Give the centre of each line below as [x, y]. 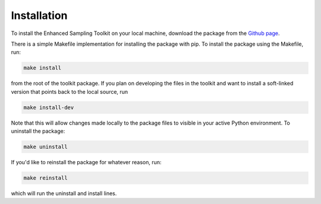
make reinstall [45, 178]
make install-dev [49, 107]
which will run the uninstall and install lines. [64, 193]
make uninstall [45, 147]
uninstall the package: [38, 131]
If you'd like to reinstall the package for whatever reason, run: [86, 162]
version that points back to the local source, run [70, 91]
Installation [39, 15]
